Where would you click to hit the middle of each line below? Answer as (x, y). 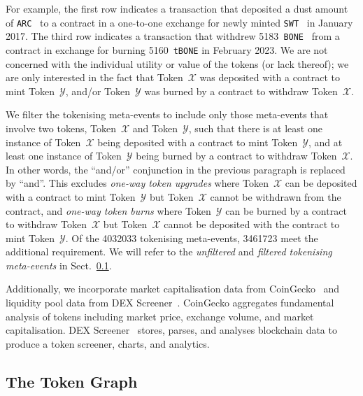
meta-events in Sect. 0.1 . (59, 265)
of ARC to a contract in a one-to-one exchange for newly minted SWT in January (179, 22)
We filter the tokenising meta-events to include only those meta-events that (167, 114)
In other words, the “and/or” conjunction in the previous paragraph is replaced (176, 169)
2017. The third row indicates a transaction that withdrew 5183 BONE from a (173, 36)
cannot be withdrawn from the (276, 196)
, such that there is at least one (255, 128)
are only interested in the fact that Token (94, 77)
